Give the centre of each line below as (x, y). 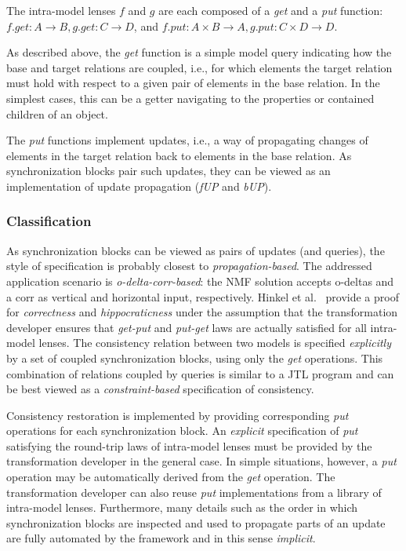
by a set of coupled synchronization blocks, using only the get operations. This (195, 358)
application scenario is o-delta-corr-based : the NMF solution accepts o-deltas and (200, 281)
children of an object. (57, 113)
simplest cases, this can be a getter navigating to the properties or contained (190, 98)
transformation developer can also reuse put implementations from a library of (194, 492)
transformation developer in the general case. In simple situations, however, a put (201, 461)
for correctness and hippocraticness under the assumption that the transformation (202, 312)
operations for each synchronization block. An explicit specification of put (182, 431)
